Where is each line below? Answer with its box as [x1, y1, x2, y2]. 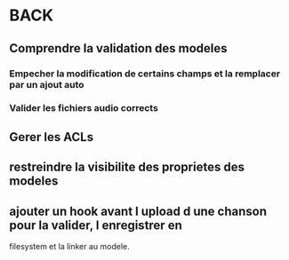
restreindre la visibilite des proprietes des [9, 160, 245, 175]
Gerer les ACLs [9, 130, 94, 145]
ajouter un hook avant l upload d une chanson [9, 203, 268, 218]
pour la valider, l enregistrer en [9, 217, 182, 232]
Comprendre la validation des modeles [9, 41, 228, 56]
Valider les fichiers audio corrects [9, 102, 158, 114]
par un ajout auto [9, 78, 84, 91]
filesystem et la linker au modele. [9, 241, 131, 252]
